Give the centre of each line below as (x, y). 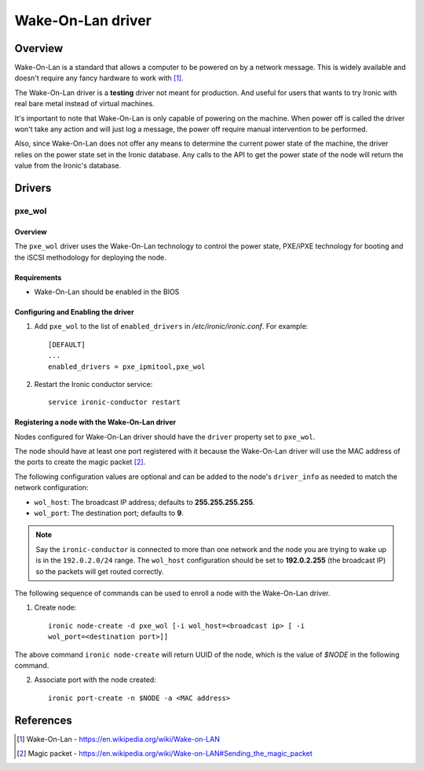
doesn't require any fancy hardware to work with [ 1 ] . (99, 78)
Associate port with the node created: (95, 680)
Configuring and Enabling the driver (74, 311)
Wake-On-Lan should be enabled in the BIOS (107, 292)
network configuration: (51, 488)
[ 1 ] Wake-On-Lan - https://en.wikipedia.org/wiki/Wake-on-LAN (118, 739)
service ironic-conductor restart (114, 402)
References (43, 720)
